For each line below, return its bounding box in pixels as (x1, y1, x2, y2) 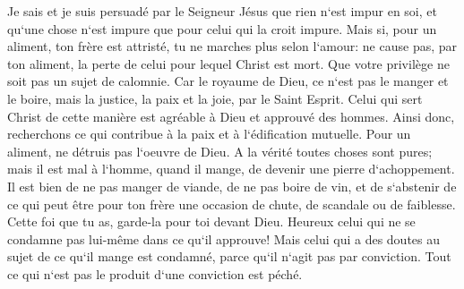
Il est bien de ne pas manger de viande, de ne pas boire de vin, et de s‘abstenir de (7, 176, 457, 195)
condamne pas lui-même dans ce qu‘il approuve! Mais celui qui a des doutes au (7, 229, 441, 248)
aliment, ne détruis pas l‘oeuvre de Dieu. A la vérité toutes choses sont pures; (7, 141, 433, 160)
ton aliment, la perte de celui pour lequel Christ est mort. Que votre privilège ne (7, 54, 450, 72)
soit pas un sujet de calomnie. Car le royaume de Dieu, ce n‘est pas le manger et (7, 72, 449, 90)
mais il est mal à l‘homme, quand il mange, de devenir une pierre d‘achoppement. (7, 159, 455, 178)
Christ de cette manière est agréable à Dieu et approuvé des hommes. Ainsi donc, (7, 106, 455, 125)
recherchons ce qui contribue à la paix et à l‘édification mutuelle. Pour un (7, 124, 411, 143)
